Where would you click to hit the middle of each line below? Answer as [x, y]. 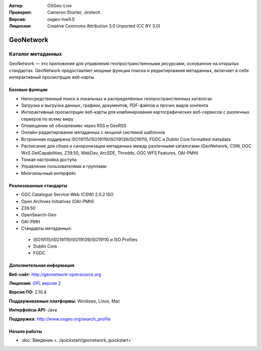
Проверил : [20, 13]
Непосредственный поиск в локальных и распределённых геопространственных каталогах [117, 98]
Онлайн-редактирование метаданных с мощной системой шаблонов [93, 132]
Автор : [16, 6]
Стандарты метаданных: [47, 228]
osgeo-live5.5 [61, 19]
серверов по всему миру [47, 119]
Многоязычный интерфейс [49, 173]
